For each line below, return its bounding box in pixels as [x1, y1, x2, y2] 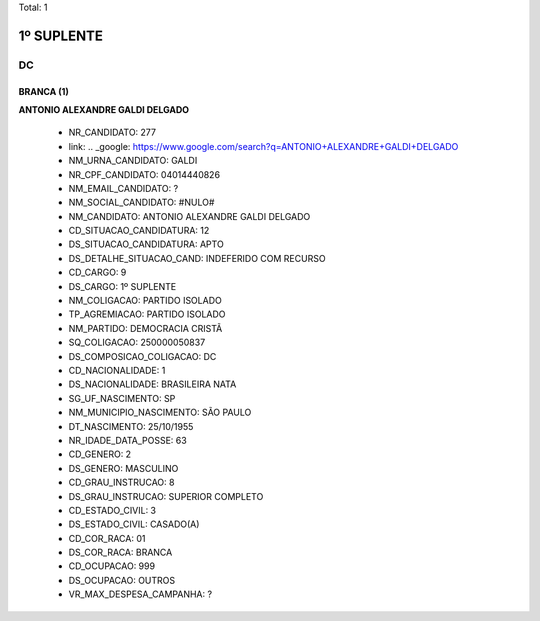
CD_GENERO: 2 [68, 448, 132, 460]
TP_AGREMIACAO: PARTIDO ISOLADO [68, 308, 226, 320]
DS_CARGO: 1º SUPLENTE [68, 280, 177, 292]
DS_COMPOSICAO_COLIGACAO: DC [68, 350, 217, 362]
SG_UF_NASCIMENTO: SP [68, 392, 176, 404]
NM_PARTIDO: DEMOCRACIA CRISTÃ [68, 322, 223, 334]
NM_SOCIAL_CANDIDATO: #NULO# [68, 196, 215, 209]
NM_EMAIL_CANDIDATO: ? [68, 182, 179, 194]
